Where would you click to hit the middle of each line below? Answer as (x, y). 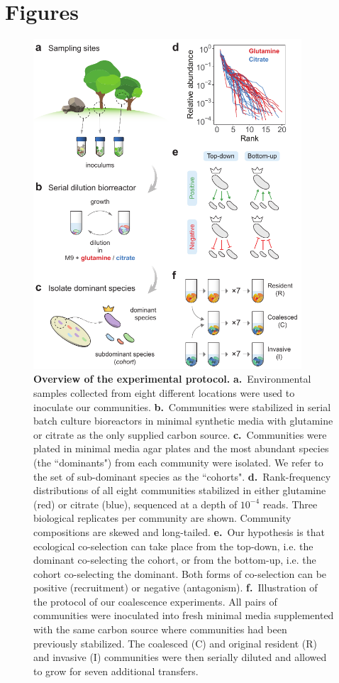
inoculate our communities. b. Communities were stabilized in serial (182, 406)
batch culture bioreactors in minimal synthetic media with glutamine (183, 421)
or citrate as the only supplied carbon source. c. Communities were (180, 434)
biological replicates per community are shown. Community (162, 518)
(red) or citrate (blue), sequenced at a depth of (135, 504)
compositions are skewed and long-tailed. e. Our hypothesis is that (179, 531)
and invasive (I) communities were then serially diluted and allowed (180, 657)
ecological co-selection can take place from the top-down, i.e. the (173, 546)
